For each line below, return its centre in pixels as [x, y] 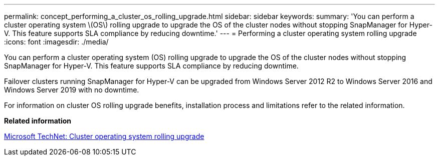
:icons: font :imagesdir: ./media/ [56, 42]
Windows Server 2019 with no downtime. [72, 90]
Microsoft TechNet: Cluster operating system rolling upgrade [104, 136]
